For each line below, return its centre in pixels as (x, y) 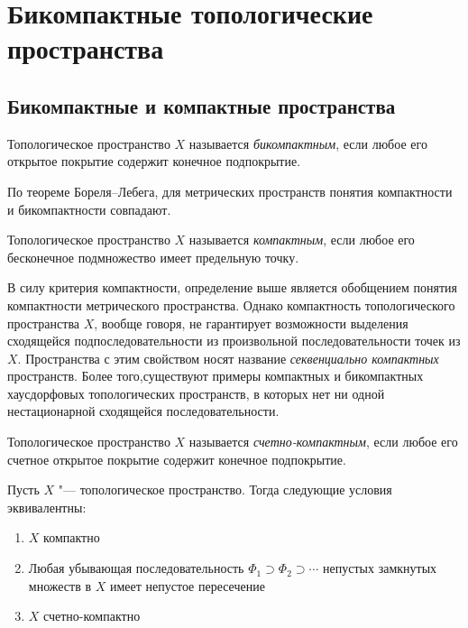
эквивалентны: (47, 507)
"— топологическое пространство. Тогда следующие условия (225, 489)
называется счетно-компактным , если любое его (323, 442)
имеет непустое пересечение (187, 585)
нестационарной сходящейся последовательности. (143, 411)
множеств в (60, 585)
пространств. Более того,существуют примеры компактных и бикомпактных (216, 376)
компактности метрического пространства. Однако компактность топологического (231, 305)
